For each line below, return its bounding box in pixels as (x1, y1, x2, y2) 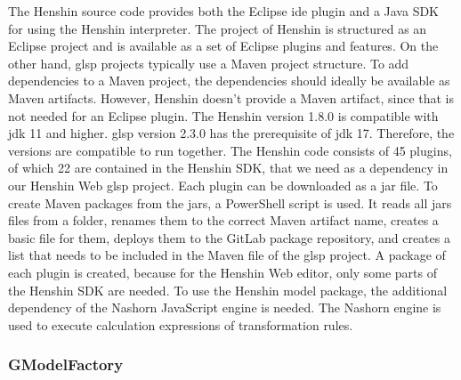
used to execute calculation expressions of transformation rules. (8, 315, 353, 334)
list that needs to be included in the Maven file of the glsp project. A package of (8, 246, 446, 264)
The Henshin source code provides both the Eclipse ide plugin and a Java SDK (8, 2, 440, 20)
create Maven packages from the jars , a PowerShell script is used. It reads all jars (8, 193, 452, 212)
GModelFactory (8, 353, 124, 376)
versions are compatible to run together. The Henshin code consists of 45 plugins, (8, 141, 452, 159)
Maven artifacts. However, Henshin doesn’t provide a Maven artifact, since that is (8, 88, 455, 107)
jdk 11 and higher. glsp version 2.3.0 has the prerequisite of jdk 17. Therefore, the (8, 124, 455, 142)
